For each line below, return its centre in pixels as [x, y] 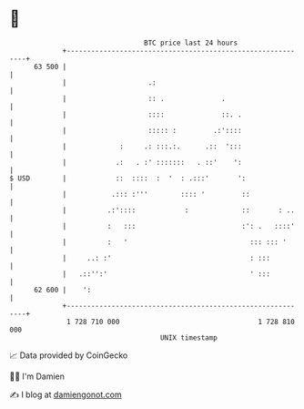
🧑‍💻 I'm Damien [37, 376]
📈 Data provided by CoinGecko [69, 355]
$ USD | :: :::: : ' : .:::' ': [128, 178]
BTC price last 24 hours [191, 43]
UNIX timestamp [189, 337]
